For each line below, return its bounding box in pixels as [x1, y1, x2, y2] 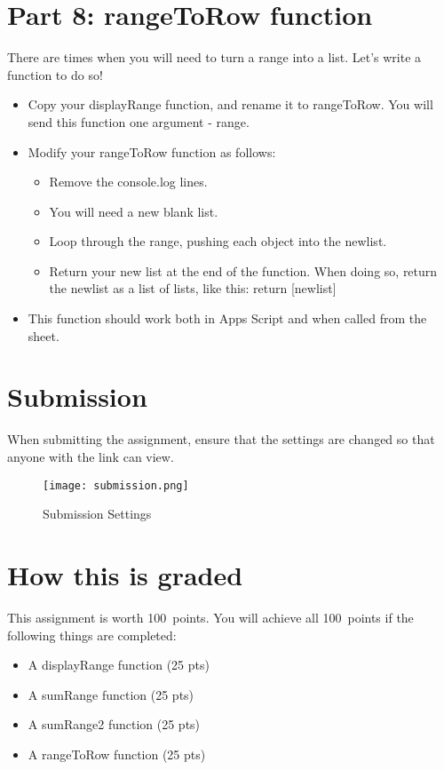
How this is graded [7, 557, 243, 592]
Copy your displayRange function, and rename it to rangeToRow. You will [28, 95, 433, 114]
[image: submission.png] [43, 479, 189, 492]
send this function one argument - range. [28, 112, 250, 131]
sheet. [28, 326, 59, 345]
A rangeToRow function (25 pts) [28, 744, 206, 763]
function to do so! [7, 65, 103, 83]
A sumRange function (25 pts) [28, 685, 194, 703]
